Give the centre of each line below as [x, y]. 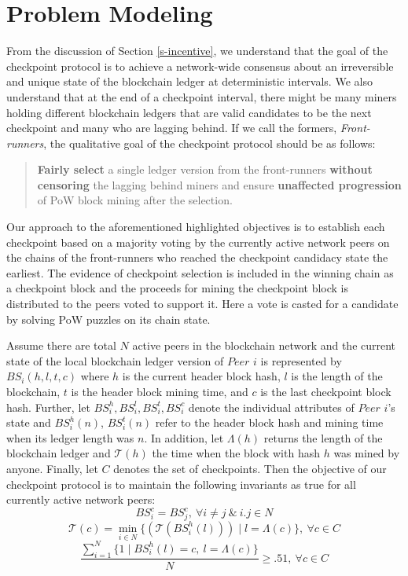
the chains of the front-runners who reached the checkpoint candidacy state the [197, 257]
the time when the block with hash [236, 453]
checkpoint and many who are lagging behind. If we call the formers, [172, 128]
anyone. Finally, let [52, 468]
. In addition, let [184, 437]
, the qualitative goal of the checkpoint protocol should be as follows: [210, 143]
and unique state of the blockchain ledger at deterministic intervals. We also [189, 81]
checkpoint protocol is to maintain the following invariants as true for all [181, 484]
